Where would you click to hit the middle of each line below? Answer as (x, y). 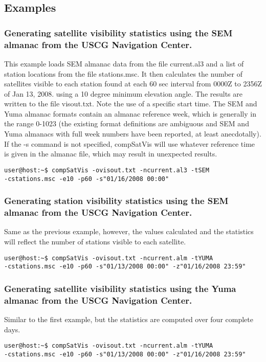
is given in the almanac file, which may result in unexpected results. (111, 154)
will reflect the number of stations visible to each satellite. (95, 241)
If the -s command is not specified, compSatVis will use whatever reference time (130, 143)
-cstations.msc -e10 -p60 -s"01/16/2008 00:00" (87, 179)
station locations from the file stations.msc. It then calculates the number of (124, 73)
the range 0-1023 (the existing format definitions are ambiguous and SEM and (127, 123)
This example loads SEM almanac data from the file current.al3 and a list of (124, 63)
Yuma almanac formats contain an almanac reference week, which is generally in (130, 113)
